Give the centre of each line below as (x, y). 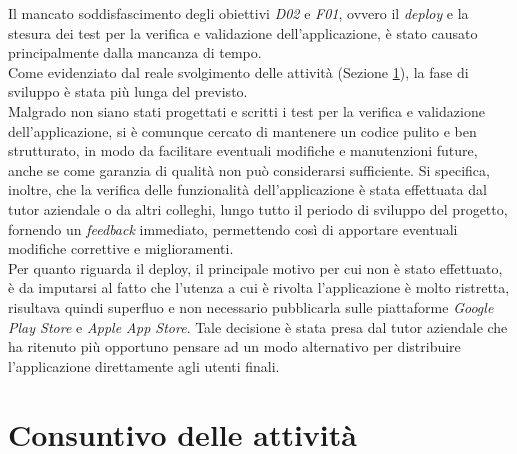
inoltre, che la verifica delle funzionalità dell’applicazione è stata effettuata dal (247, 189)
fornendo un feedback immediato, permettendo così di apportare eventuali (233, 228)
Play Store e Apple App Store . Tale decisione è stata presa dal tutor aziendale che (258, 326)
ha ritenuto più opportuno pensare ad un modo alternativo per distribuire (234, 346)
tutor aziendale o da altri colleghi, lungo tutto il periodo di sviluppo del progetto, (258, 208)
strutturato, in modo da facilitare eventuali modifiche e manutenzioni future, (243, 150)
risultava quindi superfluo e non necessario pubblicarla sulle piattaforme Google (251, 306)
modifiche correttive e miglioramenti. (121, 248)
